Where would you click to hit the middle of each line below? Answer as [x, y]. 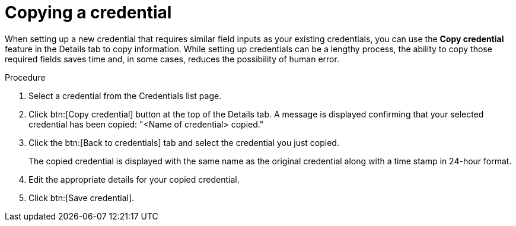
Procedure [25, 77]
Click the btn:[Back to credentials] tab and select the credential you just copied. [184, 142]
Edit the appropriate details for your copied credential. [134, 179]
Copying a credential [88, 12]
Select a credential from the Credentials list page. [125, 96]
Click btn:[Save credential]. [82, 198]
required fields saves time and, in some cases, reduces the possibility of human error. [172, 59]
